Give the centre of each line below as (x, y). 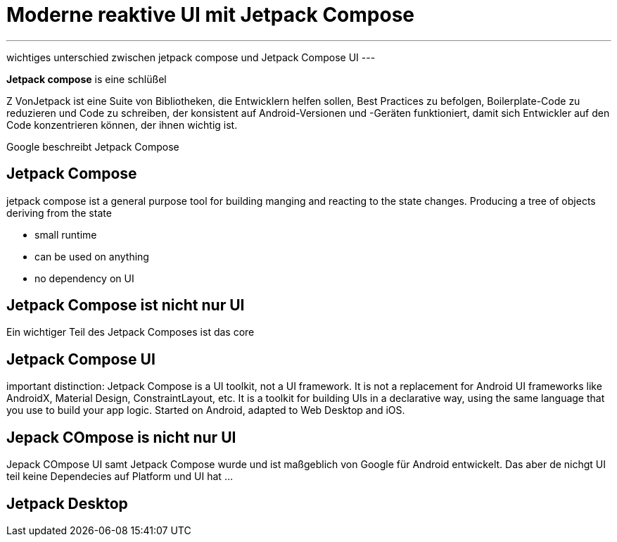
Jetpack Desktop (67, 503)
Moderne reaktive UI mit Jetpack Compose (211, 15)
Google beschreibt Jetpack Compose (93, 146)
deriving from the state (59, 213)
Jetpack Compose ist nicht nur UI (126, 305)
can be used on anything (92, 256)
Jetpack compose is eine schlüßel (87, 79)
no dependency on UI (84, 278)
